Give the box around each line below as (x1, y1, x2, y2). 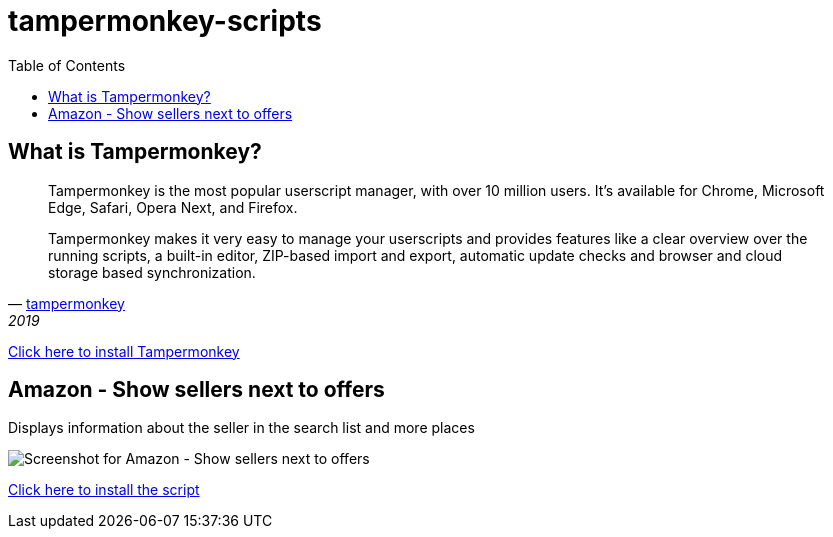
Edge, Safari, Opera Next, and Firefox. (48, 198, 298, 216)
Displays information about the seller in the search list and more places (8, 419, 475, 437)
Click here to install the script (8, 481, 200, 499)
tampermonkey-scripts (8, 4, 322, 38)
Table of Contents (8, 56, 126, 74)
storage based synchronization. (48, 263, 256, 281)
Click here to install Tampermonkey (8, 342, 240, 360)
